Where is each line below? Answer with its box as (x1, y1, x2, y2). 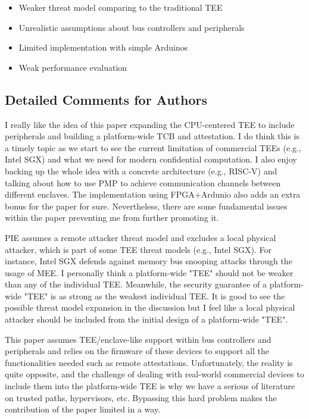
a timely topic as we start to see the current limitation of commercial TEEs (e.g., (5, 141, 301, 154)
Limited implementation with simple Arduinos (18, 41, 188, 54)
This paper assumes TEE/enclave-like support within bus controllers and (5, 333, 271, 345)
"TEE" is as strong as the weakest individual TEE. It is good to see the (24, 289, 285, 302)
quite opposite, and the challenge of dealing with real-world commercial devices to (5, 368, 304, 380)
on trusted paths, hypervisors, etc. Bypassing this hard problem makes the (5, 391, 277, 404)
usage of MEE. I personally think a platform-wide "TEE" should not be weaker (5, 266, 294, 279)
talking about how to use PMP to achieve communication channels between (5, 176, 281, 189)
